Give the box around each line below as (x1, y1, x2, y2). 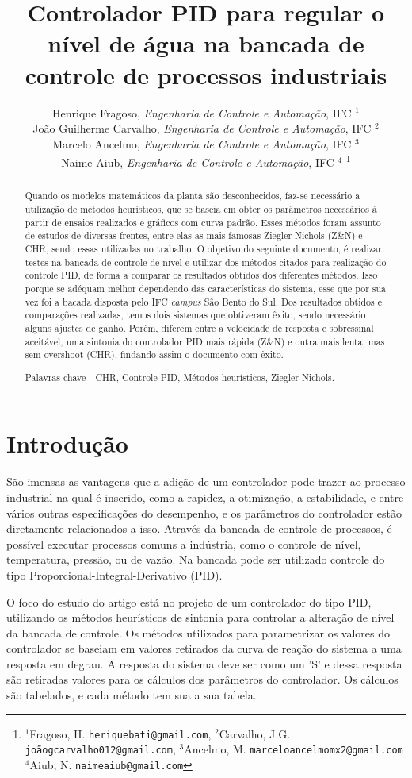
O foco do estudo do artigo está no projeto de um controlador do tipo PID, (6, 593, 372, 610)
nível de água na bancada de (48, 27, 364, 60)
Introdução (6, 427, 128, 460)
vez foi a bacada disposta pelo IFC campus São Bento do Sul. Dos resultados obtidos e (25, 295, 382, 308)
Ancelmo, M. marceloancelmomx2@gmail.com (184, 741, 403, 757)
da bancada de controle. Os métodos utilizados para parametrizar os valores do (6, 624, 390, 641)
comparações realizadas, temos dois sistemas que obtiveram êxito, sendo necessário (25, 308, 366, 322)
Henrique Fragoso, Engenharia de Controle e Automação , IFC (52, 104, 352, 121)
